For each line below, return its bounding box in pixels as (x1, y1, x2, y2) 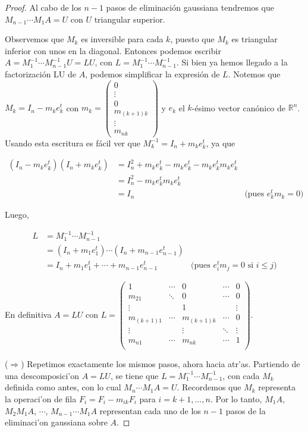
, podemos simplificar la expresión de (85, 67, 220, 80)
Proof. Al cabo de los (5, 1, 81, 13)
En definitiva (5, 308, 52, 320)
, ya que (206, 136, 235, 149)
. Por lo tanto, (210, 393, 262, 405)
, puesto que (170, 33, 215, 45)
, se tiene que (110, 369, 159, 381)
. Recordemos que (177, 381, 241, 393)
